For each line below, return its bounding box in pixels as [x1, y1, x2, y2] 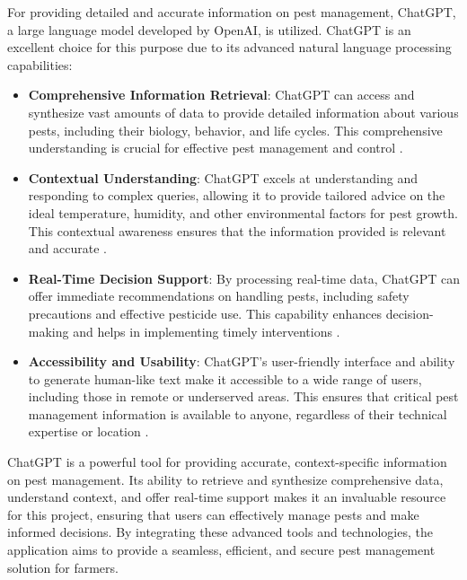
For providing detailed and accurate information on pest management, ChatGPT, [7, 3, 456, 21]
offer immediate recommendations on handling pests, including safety [28, 286, 410, 305]
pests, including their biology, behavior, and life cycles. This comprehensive [28, 120, 443, 139]
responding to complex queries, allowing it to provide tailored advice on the [28, 186, 445, 205]
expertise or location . [28, 422, 149, 441]
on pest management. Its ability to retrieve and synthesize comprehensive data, [7, 470, 444, 488]
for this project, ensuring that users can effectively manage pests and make [7, 505, 419, 523]
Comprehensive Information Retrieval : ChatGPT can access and [28, 85, 415, 104]
